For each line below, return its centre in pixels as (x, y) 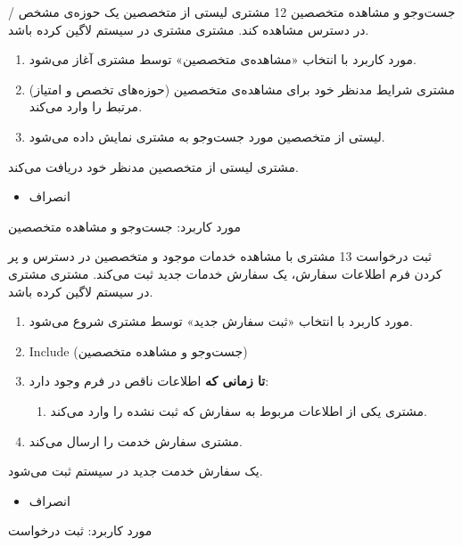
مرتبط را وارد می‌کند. (86, 106)
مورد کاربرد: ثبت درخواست (80, 530)
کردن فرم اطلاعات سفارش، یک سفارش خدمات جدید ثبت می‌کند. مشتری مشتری (225, 273)
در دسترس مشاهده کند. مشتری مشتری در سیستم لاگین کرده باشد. (189, 29)
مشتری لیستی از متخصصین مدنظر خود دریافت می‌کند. (153, 166)
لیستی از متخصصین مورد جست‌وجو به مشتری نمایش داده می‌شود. (207, 136)
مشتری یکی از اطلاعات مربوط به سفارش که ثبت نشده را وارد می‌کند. (239, 410)
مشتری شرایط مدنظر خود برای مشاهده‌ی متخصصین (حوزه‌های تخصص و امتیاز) (242, 89)
